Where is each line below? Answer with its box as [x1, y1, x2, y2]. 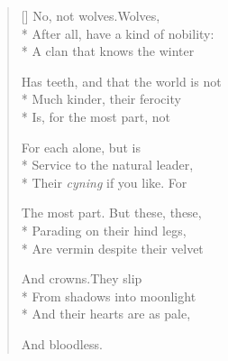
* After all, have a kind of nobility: [21, 23, 214, 42]
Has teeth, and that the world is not [21, 71, 222, 90]
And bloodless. [21, 334, 103, 353]
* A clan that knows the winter [21, 42, 195, 60]
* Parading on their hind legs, [21, 220, 187, 239]
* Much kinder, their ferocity [21, 89, 181, 108]
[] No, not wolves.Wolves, [21, 6, 160, 24]
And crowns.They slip [21, 269, 142, 288]
